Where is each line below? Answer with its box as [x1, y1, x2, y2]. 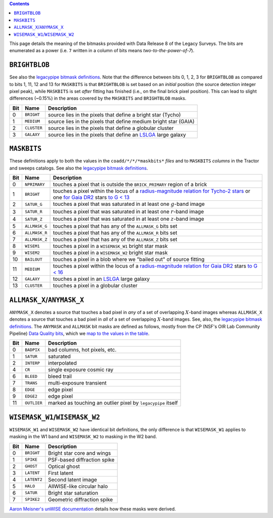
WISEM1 [24, 243, 40, 249]
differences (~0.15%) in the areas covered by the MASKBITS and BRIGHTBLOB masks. [9, 95, 187, 101]
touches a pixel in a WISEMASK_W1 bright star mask [53, 243, 168, 250]
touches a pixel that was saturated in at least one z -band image [53, 215, 204, 222]
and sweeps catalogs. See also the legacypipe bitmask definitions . [9, 165, 148, 171]
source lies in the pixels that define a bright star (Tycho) [48, 111, 181, 118]
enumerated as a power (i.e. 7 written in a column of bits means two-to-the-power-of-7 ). [9, 48, 195, 54]
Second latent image [48, 476, 97, 483]
